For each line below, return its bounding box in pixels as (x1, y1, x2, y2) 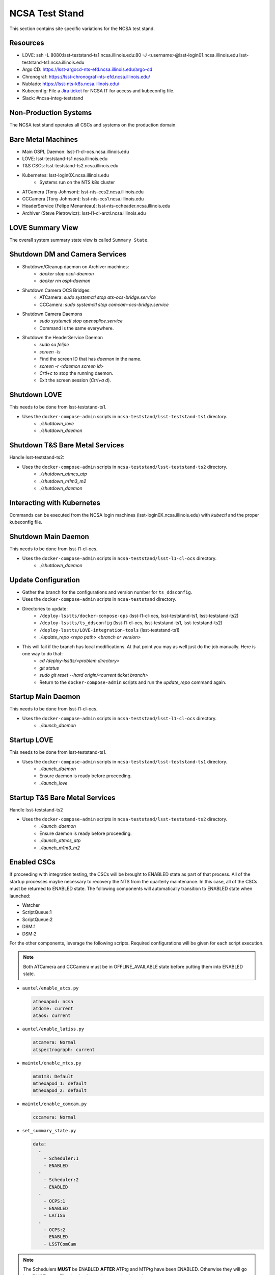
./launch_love (39, 780, 68, 786)
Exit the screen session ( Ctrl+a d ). (39, 377, 112, 384)
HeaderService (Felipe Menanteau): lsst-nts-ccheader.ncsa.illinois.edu (22, 203, 171, 209)
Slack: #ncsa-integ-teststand (22, 95, 84, 101)
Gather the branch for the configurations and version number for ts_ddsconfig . (22, 589, 193, 595)
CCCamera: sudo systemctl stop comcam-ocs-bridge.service (39, 301, 169, 308)
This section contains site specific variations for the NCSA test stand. (9, 25, 155, 32)
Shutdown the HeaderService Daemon (22, 335, 103, 341)
